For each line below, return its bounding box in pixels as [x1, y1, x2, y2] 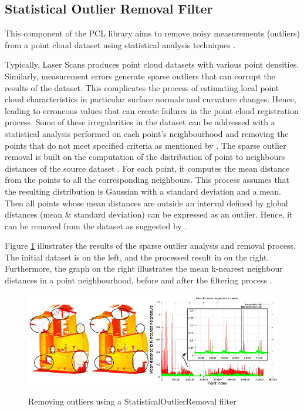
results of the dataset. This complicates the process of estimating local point [5, 81, 279, 93]
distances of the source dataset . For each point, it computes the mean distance [5, 162, 290, 174]
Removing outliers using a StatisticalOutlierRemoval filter [28, 395, 237, 407]
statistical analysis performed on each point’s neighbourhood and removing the [5, 127, 289, 139]
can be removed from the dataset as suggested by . [5, 219, 187, 232]
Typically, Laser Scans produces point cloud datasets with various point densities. [5, 58, 299, 71]
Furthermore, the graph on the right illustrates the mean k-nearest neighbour [5, 262, 283, 275]
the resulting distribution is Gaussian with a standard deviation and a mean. [5, 185, 281, 197]
